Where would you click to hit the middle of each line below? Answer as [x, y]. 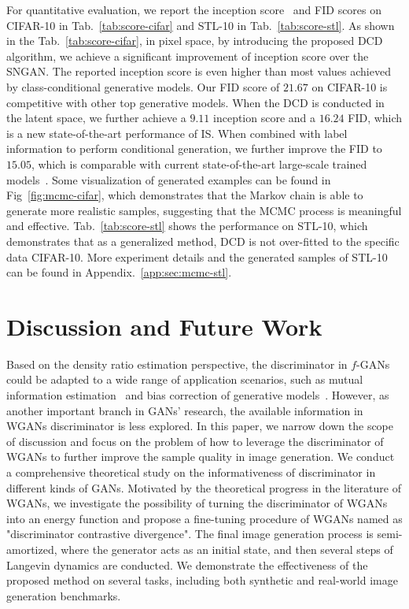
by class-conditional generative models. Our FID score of [143, 86]
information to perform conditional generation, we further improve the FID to [194, 149]
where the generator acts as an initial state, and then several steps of [227, 549]
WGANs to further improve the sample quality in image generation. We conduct [201, 457]
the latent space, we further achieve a [96, 118]
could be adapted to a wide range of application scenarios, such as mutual [185, 379]
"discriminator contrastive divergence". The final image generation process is [190, 534]
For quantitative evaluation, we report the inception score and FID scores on [194, 9]
